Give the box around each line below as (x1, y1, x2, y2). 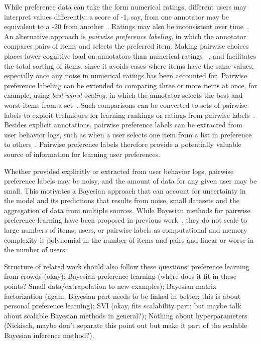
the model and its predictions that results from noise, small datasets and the (4, 195, 239, 206)
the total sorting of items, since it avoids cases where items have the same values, (4, 60, 254, 71)
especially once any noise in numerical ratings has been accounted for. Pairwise (4, 70, 247, 81)
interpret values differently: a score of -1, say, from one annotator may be (4, 11, 229, 22)
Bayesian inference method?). (4, 330, 94, 340)
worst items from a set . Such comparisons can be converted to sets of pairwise (4, 99, 247, 110)
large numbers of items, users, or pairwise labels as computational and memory (4, 225, 247, 235)
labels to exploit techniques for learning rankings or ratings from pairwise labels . (4, 109, 255, 120)
